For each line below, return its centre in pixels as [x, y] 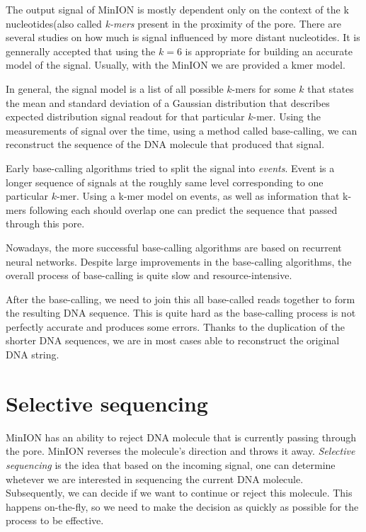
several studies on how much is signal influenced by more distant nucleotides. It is [183, 37]
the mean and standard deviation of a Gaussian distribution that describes [168, 102]
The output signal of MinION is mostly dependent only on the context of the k [177, 9]
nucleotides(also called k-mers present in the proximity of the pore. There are [173, 23]
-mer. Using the [287, 117]
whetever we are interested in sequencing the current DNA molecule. [155, 479]
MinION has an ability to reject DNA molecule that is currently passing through [181, 437]
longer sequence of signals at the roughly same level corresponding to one [165, 182]
